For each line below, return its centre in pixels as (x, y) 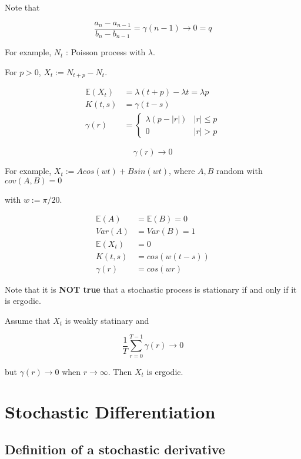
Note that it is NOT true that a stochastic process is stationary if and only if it (151, 289)
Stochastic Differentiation (110, 412)
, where (182, 171)
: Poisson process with (106, 52)
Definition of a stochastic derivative (115, 449)
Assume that (28, 320)
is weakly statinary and (107, 320)
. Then (120, 371)
